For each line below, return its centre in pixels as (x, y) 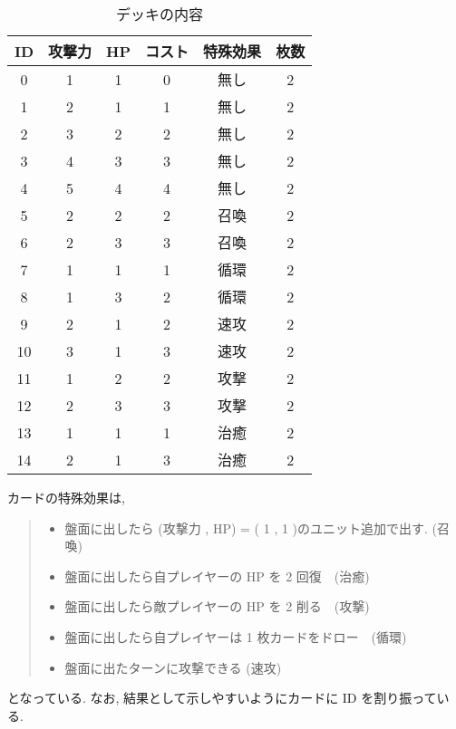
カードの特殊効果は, (66, 497)
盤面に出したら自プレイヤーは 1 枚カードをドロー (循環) (236, 636)
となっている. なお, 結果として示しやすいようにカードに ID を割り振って (222, 698)
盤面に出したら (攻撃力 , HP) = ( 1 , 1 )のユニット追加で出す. (246, 528)
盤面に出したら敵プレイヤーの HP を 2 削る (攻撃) (217, 606)
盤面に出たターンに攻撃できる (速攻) (173, 667)
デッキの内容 (160, 14)
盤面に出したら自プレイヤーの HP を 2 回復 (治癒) (217, 576)
